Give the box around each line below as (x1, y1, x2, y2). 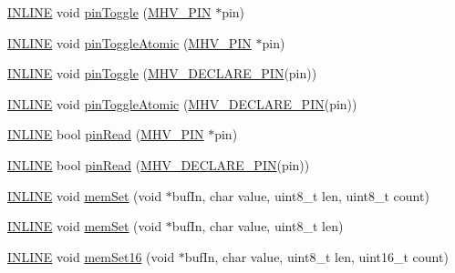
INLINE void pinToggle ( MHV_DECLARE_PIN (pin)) (7, 64, 317, 83)
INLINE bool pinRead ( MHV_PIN (7, 125, 204, 144)
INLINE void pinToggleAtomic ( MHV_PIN (7, 33, 252, 52)
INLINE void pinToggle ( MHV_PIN (7, 3, 212, 21)
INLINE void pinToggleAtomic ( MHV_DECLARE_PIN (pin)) (7, 94, 357, 113)
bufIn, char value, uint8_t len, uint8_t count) (171, 186, 429, 205)
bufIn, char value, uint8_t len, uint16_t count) (184, 247, 449, 266)
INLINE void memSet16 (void (7, 247, 175, 266)
